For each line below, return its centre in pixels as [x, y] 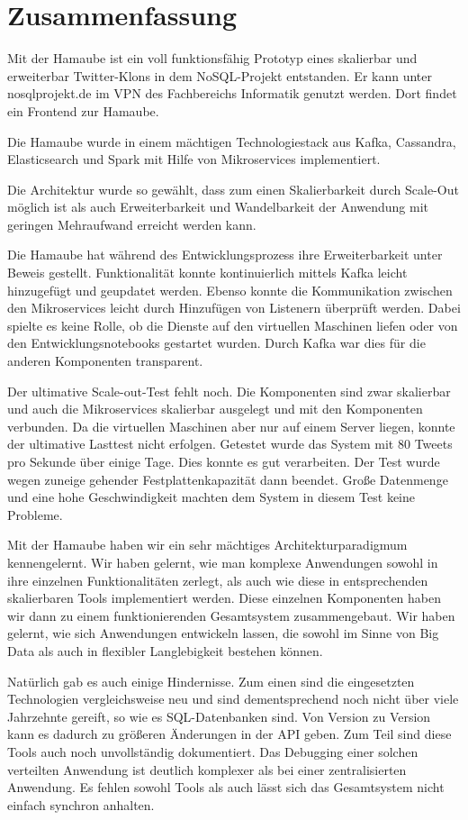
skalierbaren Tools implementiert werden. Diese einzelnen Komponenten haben [225, 598]
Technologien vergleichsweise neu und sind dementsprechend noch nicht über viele [233, 699]
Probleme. [35, 514]
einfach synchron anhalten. [81, 804]
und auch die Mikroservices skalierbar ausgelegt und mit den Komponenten [215, 409]
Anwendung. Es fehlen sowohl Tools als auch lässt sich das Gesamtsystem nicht [226, 787]
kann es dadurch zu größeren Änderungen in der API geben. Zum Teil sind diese [229, 734]
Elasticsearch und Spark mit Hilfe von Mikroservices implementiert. [194, 159]
